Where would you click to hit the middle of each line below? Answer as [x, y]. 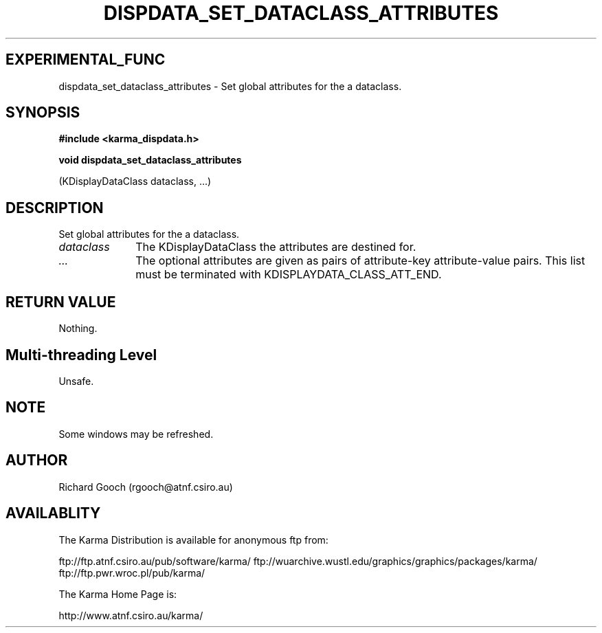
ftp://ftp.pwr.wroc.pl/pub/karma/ [132, 573]
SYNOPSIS [43, 113]
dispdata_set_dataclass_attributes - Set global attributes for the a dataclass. [230, 86]
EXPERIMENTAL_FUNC [86, 60]
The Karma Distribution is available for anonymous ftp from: [193, 540]
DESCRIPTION [55, 208]
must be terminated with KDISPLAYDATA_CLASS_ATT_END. [289, 275]
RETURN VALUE [61, 302]
